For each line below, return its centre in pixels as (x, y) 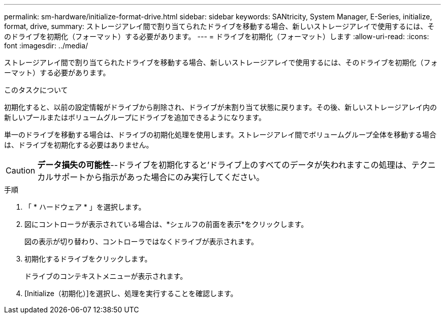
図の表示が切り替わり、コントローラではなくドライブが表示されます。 (141, 241)
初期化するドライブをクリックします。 (88, 259)
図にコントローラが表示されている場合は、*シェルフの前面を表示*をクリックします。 (166, 224)
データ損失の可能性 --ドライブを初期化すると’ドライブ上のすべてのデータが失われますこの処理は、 (224, 165)
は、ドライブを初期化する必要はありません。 (79, 145)
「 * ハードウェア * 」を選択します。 (85, 207)
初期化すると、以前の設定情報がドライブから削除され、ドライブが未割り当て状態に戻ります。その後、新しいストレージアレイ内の (220, 107)
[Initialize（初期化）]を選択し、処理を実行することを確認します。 (131, 293)
